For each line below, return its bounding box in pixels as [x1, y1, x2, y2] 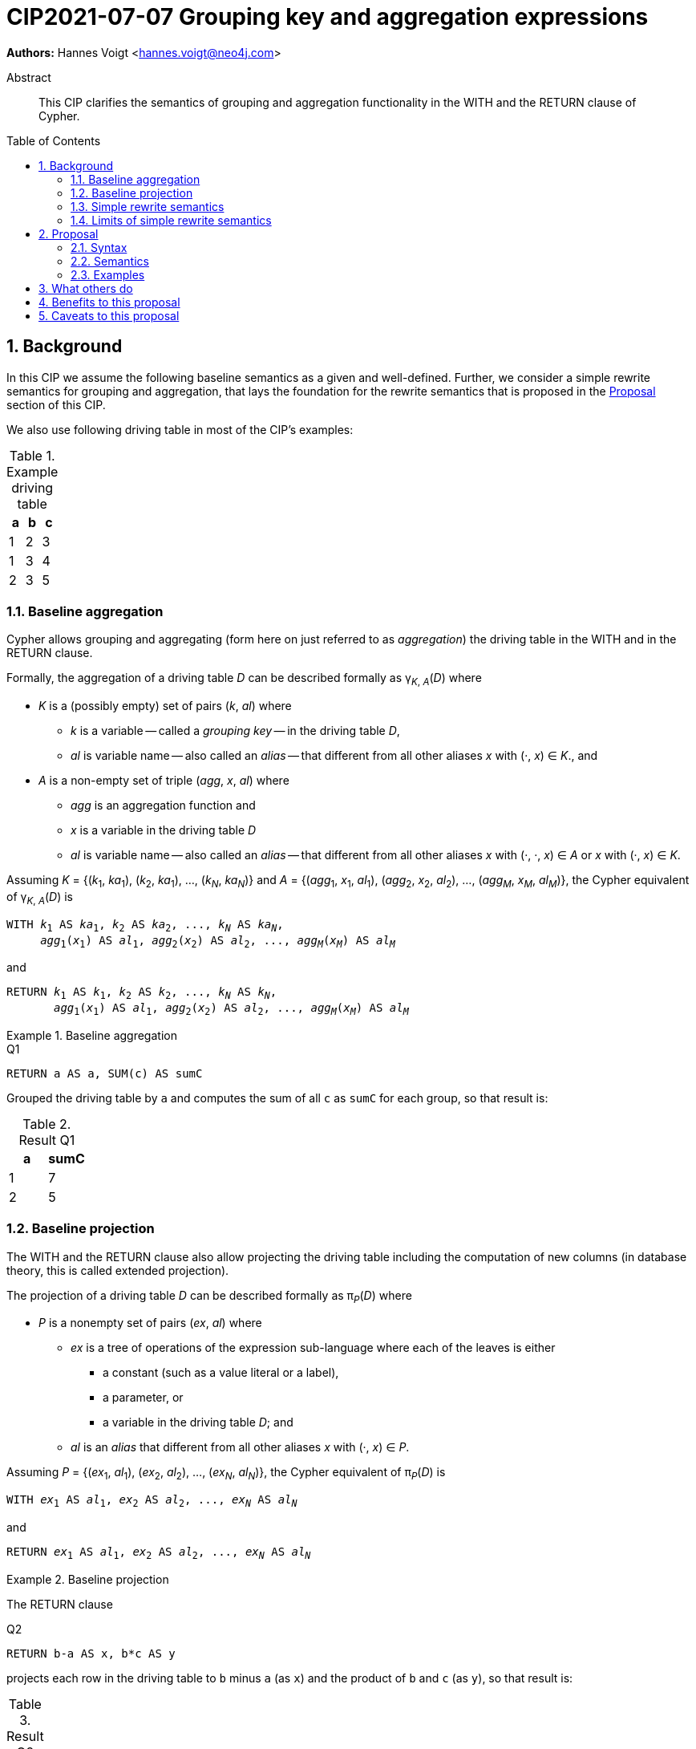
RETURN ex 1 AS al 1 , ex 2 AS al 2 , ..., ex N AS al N [6, 1545, 311, 1561]
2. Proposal [38, 226, 99, 241]
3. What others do [38, 281, 133, 295]
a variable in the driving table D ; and [103, 1415, 293, 1430]
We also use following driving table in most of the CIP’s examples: [6, 422, 354, 436]
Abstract [6, 70, 51, 84]
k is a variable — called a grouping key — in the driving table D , [71, 724, 400, 738]
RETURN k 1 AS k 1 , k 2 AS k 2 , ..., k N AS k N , [6, 985, 277, 1002]
